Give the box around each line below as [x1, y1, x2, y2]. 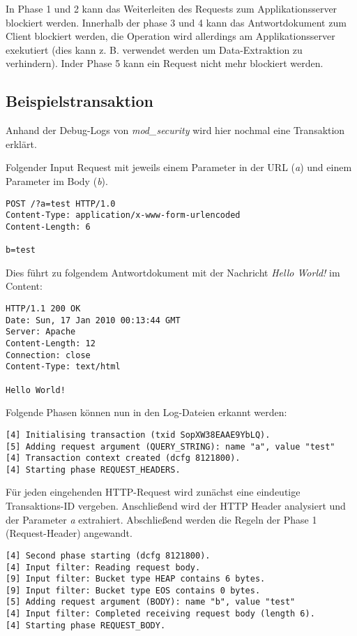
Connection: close [6, 350, 91, 360]
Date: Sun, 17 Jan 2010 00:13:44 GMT [6, 315, 181, 325]
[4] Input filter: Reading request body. [6, 562, 201, 572]
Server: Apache [6, 327, 76, 337]
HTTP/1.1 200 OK [6, 304, 81, 314]
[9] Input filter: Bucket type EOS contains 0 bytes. [6, 585, 261, 596]
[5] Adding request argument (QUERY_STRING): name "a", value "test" [6, 441, 335, 452]
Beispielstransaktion [6, 90, 153, 112]
